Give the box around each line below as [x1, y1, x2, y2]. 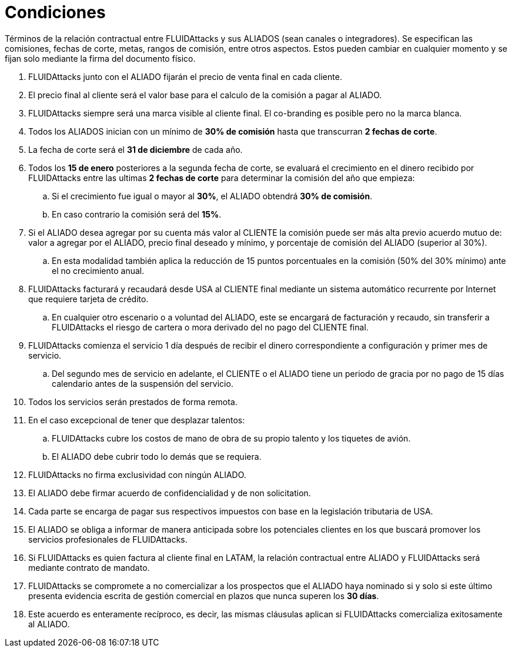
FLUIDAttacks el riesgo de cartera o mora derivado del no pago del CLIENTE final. [52, 322, 369, 332]
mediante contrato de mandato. [28, 562, 150, 573]
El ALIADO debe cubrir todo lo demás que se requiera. [52, 451, 262, 462]
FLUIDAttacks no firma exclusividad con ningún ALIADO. [28, 469, 246, 480]
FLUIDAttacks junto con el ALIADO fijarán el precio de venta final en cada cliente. [28, 71, 342, 82]
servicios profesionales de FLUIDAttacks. [28, 534, 188, 544]
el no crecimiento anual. [52, 265, 145, 276]
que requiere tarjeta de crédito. [28, 293, 149, 304]
